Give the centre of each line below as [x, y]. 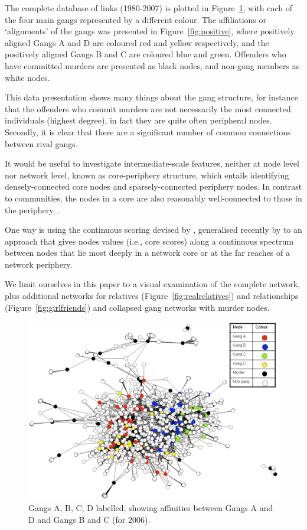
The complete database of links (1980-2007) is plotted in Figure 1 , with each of [148, 8]
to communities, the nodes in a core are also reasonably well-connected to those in [153, 198]
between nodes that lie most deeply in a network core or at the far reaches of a [147, 253]
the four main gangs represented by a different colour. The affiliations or [136, 19]
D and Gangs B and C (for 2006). [89, 519]
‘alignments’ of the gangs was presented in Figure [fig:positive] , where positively [150, 31]
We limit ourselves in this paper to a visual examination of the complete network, [153, 284]
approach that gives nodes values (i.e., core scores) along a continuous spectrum [149, 241]
